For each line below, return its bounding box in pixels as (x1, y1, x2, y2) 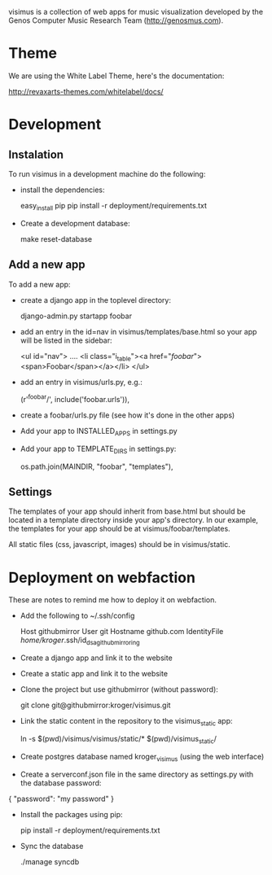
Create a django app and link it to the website (20, 653, 173, 663)
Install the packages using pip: (20, 809, 124, 819)
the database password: (20, 777, 102, 788)
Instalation (8, 147, 64, 161)
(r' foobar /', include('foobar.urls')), (20, 393, 130, 404)
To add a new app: (8, 279, 71, 289)
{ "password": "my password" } (8, 794, 114, 803)
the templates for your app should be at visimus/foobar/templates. (8, 524, 230, 534)
